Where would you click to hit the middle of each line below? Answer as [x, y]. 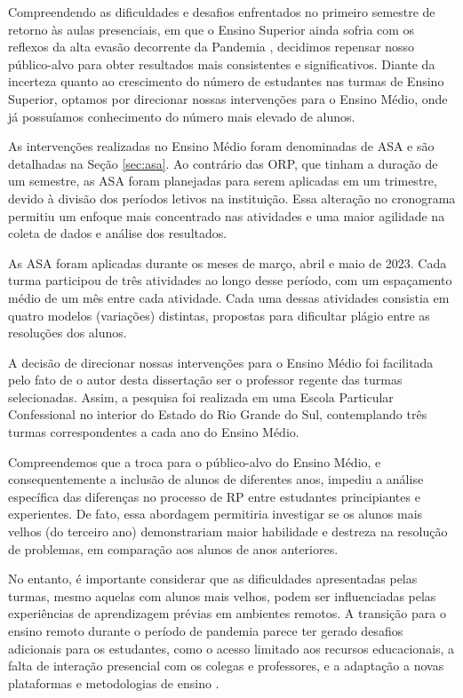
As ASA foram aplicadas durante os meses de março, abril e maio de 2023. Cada [228, 262]
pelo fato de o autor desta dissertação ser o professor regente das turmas [205, 380]
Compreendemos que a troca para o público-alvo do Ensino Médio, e [195, 461]
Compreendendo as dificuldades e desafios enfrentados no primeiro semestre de [222, 12]
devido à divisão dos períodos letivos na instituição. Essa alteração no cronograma [232, 198]
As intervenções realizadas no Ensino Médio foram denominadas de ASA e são [221, 146]
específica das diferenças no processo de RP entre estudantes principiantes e [214, 496]
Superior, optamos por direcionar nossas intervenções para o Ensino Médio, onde [228, 98]
